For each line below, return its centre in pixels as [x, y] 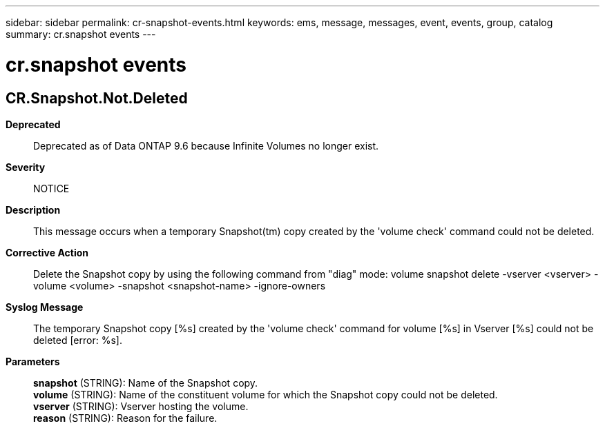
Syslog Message [45, 307]
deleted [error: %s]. [78, 340]
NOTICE [51, 188]
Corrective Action [47, 252]
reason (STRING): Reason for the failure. [125, 418]
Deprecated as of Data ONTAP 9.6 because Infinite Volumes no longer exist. [206, 145]
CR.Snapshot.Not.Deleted [97, 98]
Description [33, 210]
